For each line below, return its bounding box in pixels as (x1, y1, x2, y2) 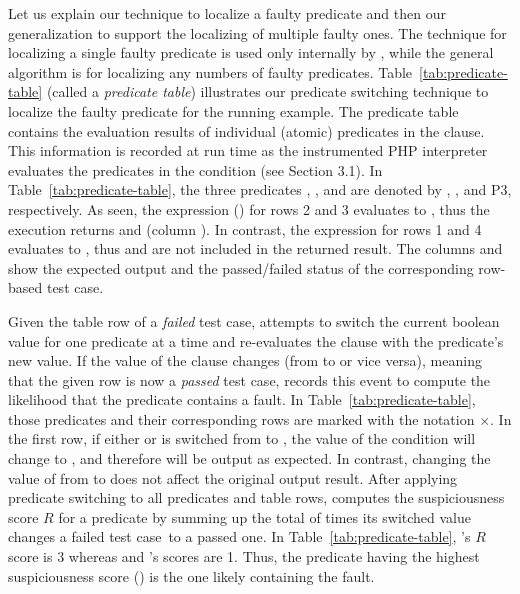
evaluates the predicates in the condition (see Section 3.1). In (8, 159, 383, 180)
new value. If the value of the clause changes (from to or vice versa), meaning (8, 350, 482, 371)
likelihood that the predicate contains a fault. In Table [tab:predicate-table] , (8, 389, 476, 410)
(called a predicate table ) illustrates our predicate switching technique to (46, 81, 489, 102)
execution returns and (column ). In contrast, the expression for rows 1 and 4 (8, 218, 482, 239)
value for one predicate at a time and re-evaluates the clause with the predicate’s (8, 330, 504, 351)
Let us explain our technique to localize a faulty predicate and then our (8, 3, 446, 23)
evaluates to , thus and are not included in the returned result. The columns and (8, 238, 503, 259)
